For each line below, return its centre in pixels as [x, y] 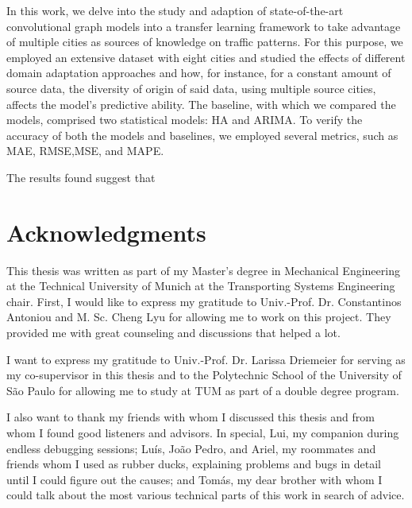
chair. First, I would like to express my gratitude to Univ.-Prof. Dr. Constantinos [204, 301]
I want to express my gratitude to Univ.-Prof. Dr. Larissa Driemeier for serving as [206, 359]
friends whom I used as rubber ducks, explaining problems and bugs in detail [194, 464]
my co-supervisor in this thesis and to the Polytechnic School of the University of [204, 375]
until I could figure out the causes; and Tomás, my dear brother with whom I [194, 479]
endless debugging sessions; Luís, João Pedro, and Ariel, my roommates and [191, 448]
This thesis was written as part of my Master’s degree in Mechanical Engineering [203, 270]
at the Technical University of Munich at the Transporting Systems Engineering [201, 286]
